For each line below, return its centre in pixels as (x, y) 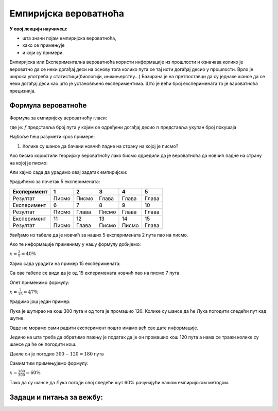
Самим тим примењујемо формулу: (49, 363)
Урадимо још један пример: (40, 301)
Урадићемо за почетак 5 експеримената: (55, 182)
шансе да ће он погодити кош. (43, 344)
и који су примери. (43, 52)
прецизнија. (23, 91)
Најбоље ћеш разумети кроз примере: (52, 137)
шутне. (17, 318)
